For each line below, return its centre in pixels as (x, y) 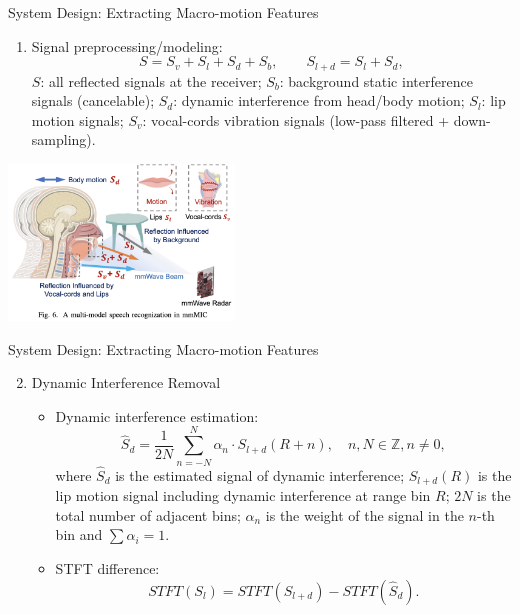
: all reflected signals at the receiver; (151, 80)
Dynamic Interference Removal (126, 382)
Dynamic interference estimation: (157, 415)
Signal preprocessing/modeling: (127, 45)
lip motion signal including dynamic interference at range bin (243, 495)
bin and (79, 534)
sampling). (63, 139)
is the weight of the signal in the (364, 514)
